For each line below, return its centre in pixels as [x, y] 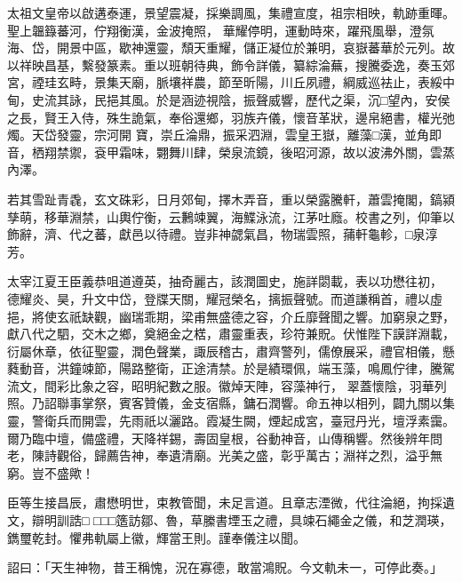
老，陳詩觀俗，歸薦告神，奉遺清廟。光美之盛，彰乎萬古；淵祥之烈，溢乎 [219, 455]
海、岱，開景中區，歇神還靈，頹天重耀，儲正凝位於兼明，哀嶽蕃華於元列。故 [231, 48]
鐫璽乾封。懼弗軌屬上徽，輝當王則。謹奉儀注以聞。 [156, 537]
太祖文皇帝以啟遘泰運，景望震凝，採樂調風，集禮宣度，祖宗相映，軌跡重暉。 [231, 12]
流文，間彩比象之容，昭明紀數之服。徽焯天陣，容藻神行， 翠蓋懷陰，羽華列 [227, 385]
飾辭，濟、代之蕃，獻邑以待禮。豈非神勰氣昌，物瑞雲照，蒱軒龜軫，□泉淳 [223, 234]
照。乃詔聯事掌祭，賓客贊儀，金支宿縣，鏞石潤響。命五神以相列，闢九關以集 [231, 403]
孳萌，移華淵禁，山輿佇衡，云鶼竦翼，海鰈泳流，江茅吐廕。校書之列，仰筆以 [231, 216]
